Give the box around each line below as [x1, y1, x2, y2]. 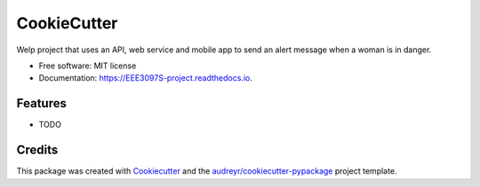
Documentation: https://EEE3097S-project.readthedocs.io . [38, 73, 252, 83]
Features [16, 96, 67, 111]
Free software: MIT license [38, 60, 137, 71]
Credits [16, 143, 59, 158]
